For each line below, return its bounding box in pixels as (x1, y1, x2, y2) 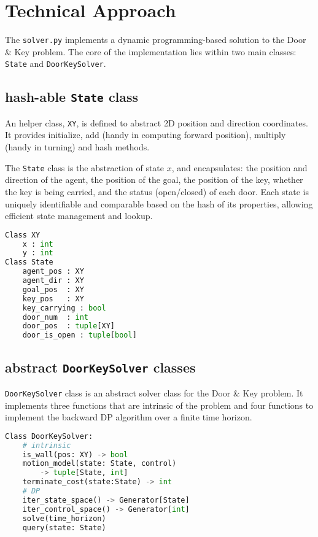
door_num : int (22, 312, 89, 322)
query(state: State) (22, 523, 106, 532)
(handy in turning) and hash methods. (5, 141, 150, 153)
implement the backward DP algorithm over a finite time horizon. (5, 411, 252, 423)
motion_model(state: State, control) (22, 459, 177, 468)
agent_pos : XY (22, 267, 84, 276)
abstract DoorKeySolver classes (5, 357, 196, 376)
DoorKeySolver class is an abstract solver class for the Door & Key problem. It (5, 386, 303, 399)
